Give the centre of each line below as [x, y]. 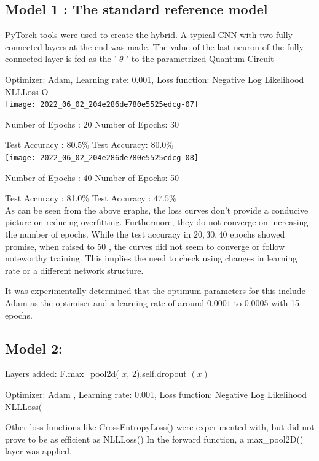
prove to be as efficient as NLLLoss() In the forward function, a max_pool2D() [154, 439]
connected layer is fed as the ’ [61, 59]
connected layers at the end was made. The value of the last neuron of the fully [154, 46]
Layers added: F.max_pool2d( [62, 374]
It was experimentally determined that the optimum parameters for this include [155, 291]
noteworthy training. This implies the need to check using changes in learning [151, 258]
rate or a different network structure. [74, 270]
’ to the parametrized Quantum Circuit [200, 59]
